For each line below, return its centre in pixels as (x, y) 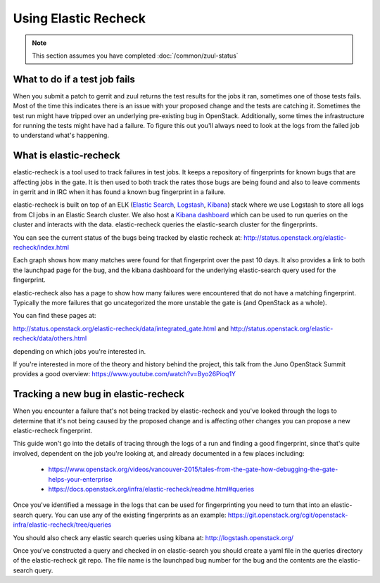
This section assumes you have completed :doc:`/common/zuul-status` (135, 56)
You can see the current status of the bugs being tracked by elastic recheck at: (128, 237)
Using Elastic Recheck (80, 18)
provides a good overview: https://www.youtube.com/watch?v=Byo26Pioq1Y (124, 374)
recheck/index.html (41, 248)
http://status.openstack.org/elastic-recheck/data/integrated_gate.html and (121, 328)
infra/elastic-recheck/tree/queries (62, 525)
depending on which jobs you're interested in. (80, 351)
